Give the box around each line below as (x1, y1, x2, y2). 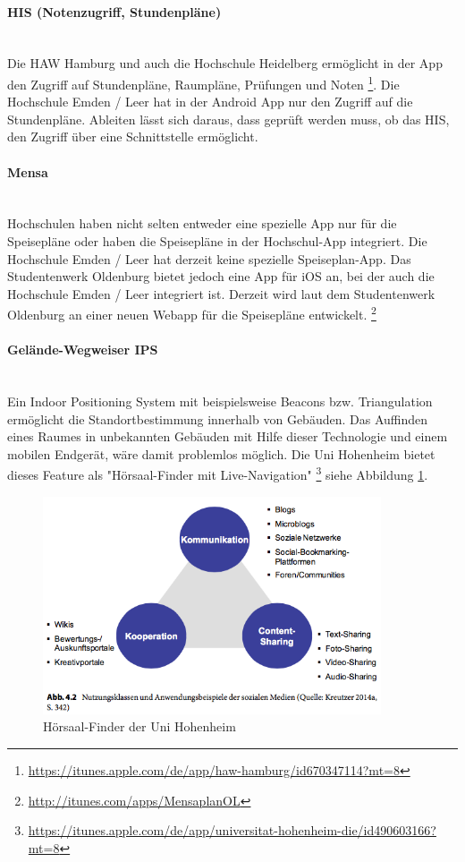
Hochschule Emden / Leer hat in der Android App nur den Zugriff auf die (7, 92, 413, 111)
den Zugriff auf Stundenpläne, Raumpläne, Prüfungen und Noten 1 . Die (7, 72, 400, 93)
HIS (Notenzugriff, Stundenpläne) (7, 2, 222, 21)
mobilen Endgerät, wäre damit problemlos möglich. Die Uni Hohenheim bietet (7, 444, 435, 463)
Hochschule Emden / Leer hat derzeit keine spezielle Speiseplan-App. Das (7, 249, 411, 268)
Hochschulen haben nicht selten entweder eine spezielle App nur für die (7, 214, 397, 233)
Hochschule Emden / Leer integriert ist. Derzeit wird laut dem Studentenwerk (7, 284, 435, 303)
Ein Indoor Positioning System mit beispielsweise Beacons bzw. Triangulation (7, 392, 433, 411)
